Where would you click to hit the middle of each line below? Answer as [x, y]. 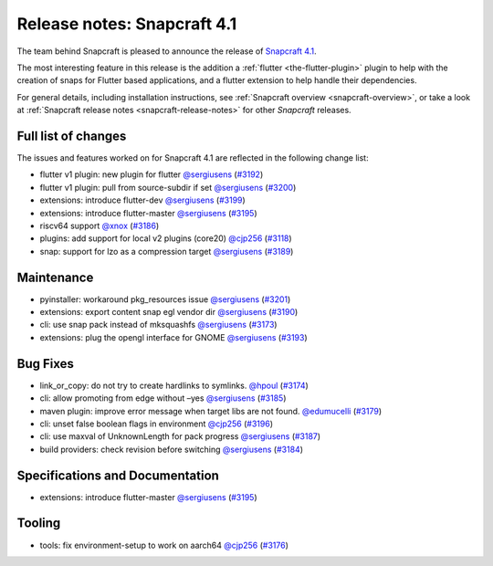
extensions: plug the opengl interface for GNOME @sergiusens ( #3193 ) [173, 337]
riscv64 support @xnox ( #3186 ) [100, 225]
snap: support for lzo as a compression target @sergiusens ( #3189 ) [167, 251]
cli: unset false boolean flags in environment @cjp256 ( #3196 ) [157, 424]
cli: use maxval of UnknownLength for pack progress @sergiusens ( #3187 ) [180, 436]
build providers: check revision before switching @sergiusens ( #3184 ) [171, 449]
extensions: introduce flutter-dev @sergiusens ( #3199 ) [142, 200]
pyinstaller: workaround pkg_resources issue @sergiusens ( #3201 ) [165, 299]
